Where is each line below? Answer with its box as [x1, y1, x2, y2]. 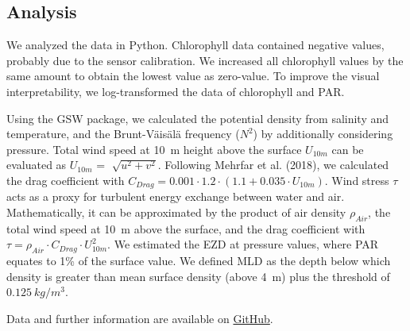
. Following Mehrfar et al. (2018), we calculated [157, 156, 389, 173]
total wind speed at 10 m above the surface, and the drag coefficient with [6, 220, 366, 237]
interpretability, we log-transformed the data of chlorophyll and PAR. [6, 83, 345, 99]
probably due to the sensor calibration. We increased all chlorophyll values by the [6, 52, 404, 68]
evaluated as [6, 156, 67, 173]
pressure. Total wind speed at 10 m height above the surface [6, 140, 302, 157]
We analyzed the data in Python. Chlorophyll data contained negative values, [6, 37, 385, 53]
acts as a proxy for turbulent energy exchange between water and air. [6, 188, 345, 205]
